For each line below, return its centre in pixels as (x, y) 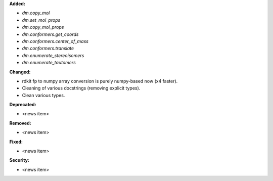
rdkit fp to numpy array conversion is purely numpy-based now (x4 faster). (100, 81)
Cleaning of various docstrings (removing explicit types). (81, 88)
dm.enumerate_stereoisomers (53, 55)
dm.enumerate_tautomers (49, 63)
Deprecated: (23, 105)
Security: (19, 160)
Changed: (20, 72)
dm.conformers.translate (48, 49)
